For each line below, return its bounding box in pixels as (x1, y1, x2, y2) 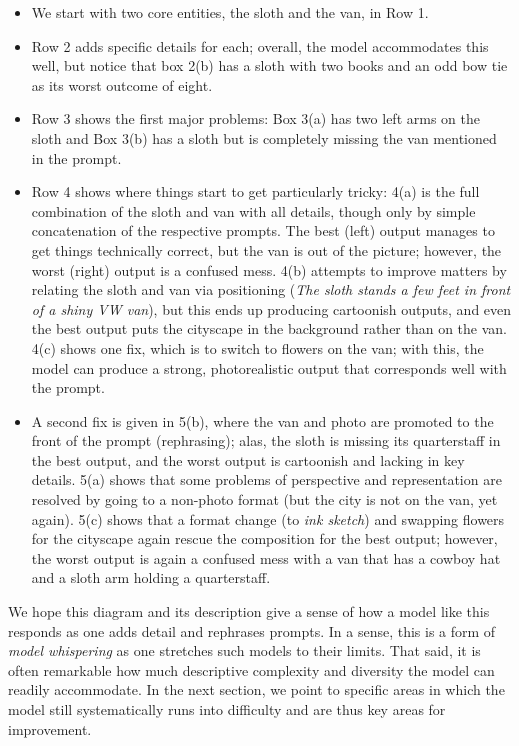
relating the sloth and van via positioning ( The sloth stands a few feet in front (31, 279, 511, 300)
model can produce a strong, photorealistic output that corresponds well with (31, 357, 507, 378)
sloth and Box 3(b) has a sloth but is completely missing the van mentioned (31, 127, 497, 148)
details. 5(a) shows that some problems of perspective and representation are (31, 469, 502, 490)
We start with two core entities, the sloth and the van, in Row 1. (31, 2, 429, 22)
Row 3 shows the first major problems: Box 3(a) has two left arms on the (31, 108, 480, 129)
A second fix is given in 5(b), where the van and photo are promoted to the (31, 410, 494, 431)
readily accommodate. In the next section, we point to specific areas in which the (8, 679, 505, 700)
